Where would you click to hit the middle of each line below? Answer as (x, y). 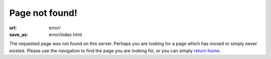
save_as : (19, 34)
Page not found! (43, 13)
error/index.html (65, 34)
